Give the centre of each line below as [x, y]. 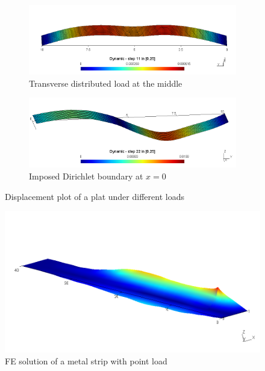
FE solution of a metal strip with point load [86, 360]
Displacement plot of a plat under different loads [95, 196]
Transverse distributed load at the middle [106, 83]
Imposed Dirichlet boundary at [86, 176]
